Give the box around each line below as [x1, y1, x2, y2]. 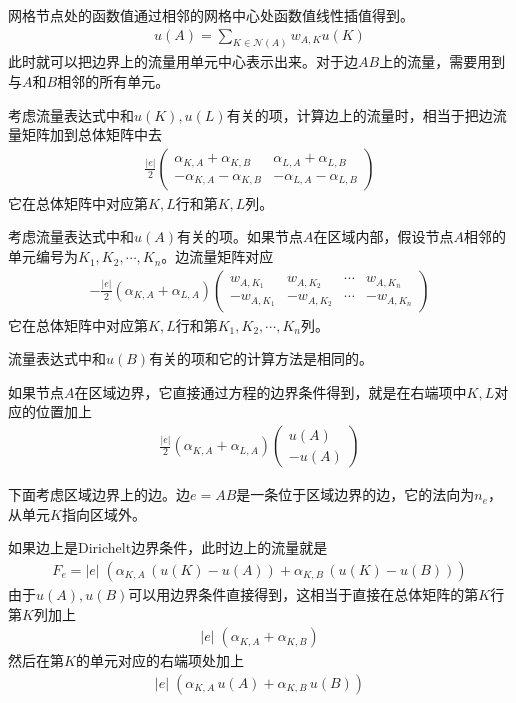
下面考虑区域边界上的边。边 [8, 484, 190, 505]
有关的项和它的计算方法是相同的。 [149, 348, 374, 369]
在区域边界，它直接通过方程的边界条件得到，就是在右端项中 [74, 381, 467, 402]
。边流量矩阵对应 [161, 246, 274, 267]
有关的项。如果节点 [176, 226, 303, 247]
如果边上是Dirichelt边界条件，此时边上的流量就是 [8, 537, 328, 558]
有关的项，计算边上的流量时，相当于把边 [226, 104, 493, 125]
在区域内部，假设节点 [313, 226, 454, 247]
